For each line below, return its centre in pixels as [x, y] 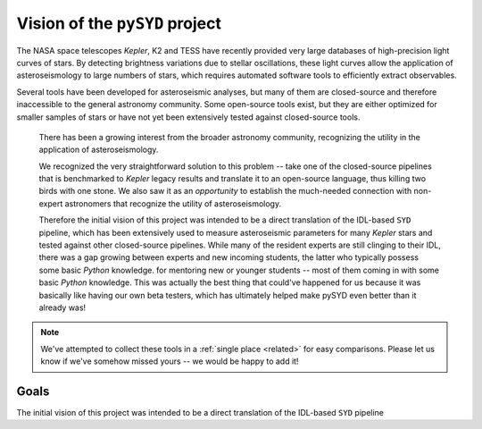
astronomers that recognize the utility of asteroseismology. [173, 203]
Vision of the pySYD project [119, 23]
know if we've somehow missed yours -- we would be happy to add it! [170, 361]
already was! [62, 307]
